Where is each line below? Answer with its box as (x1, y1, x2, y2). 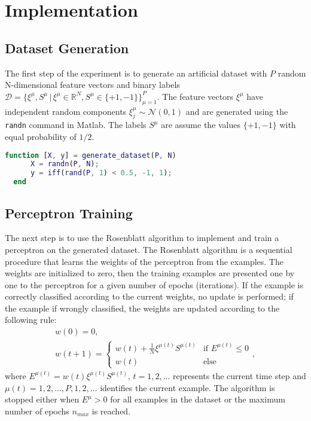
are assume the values (161, 118, 241, 131)
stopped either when (5, 393, 80, 405)
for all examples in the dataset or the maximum (110, 393, 285, 405)
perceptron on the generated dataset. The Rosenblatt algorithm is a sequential (5, 243, 292, 255)
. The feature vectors (157, 90, 234, 102)
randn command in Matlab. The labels (5, 118, 147, 131)
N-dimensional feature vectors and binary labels (5, 78, 180, 91)
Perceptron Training (5, 203, 133, 222)
